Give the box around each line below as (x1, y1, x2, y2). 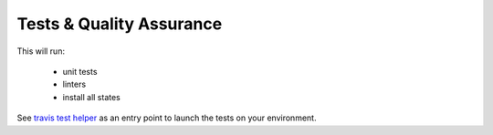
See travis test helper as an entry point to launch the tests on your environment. (16, 112, 317, 123)
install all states (62, 91, 121, 102)
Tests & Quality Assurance (16, 14, 223, 34)
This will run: (16, 46, 66, 57)
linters (62, 78, 87, 90)
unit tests (62, 66, 98, 77)
